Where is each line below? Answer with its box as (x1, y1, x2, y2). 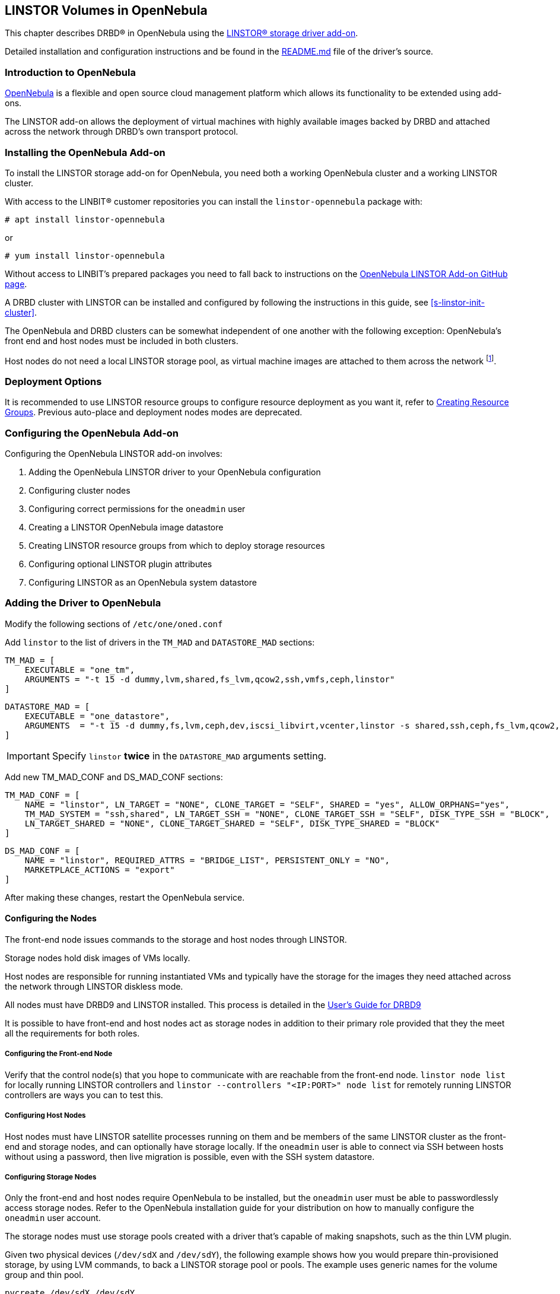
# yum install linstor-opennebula (5, 250, 165, 260)
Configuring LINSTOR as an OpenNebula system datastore (28, 577, 257, 588)
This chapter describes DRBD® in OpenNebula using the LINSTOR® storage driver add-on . (5, 28, 358, 39)
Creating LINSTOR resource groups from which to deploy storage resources (28, 541, 325, 551)
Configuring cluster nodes (28, 485, 131, 496)
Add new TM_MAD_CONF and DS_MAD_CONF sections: (5, 771, 223, 782)
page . (5, 278, 27, 289)
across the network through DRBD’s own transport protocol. (5, 126, 238, 137)
